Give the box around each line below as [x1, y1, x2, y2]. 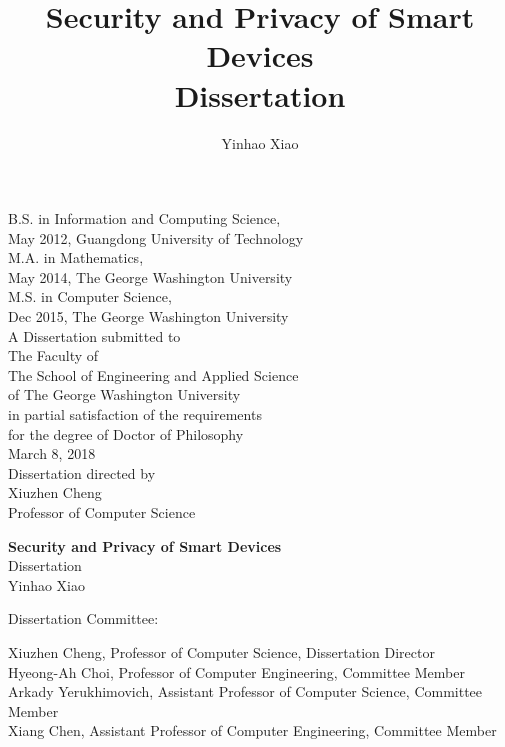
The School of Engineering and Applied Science [8, 364, 299, 385]
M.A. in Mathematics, [8, 247, 144, 268]
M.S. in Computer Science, [8, 286, 172, 307]
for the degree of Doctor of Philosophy [8, 423, 244, 444]
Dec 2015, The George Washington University [8, 306, 289, 327]
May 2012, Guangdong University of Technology [8, 227, 304, 248]
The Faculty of [8, 345, 99, 366]
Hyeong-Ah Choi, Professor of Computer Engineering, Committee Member [8, 661, 465, 682]
